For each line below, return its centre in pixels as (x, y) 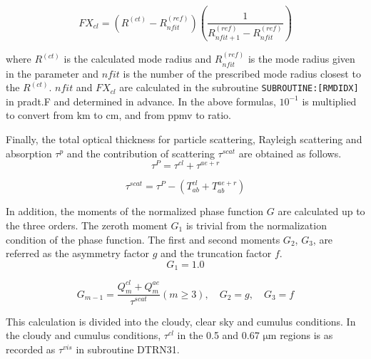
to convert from (40, 115)
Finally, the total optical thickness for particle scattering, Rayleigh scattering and (184, 139)
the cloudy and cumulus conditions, (83, 335)
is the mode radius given (301, 59)
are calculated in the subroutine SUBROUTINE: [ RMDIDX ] (239, 87)
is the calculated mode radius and (138, 59)
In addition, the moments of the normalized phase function (135, 211)
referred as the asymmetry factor (77, 253)
